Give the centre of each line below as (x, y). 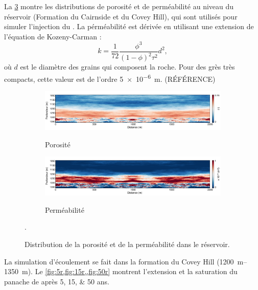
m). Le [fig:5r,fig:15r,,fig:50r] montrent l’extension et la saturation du (130, 271)
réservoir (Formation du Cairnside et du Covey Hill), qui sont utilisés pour (121, 16)
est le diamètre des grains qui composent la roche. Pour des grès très (127, 67)
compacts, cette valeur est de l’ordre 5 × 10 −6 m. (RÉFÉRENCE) (110, 78)
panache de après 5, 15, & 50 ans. (57, 281)
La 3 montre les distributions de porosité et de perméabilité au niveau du (119, 6)
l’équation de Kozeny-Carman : (53, 36)
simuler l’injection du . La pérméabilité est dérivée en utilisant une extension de (129, 26)
